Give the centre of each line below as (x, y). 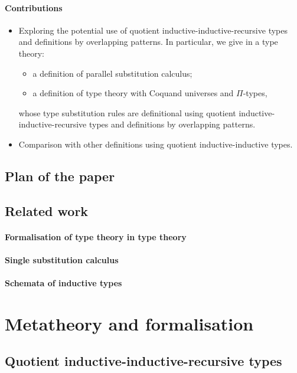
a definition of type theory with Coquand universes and (133, 93)
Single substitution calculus (62, 259)
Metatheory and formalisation (129, 323)
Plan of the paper (60, 176)
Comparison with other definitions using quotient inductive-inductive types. (156, 144)
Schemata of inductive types (63, 283)
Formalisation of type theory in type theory (96, 236)
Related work (47, 210)
